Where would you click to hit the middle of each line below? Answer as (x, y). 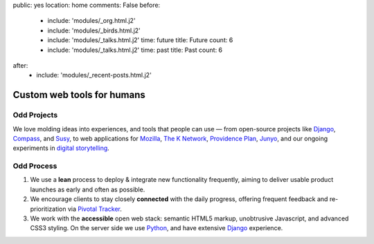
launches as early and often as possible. (88, 189)
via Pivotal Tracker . (95, 209)
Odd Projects (35, 115)
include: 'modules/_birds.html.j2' (94, 30)
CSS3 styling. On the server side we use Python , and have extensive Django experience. (157, 228)
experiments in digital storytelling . (61, 148)
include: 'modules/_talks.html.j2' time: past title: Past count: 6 (135, 50)
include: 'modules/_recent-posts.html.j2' (94, 75)
